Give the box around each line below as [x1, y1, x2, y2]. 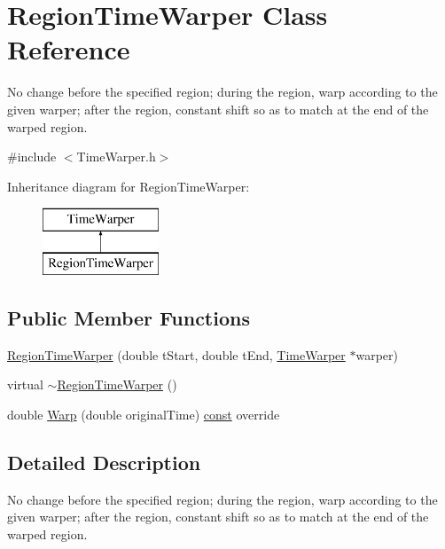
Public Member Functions [7, 303, 250, 331]
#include [7, 147, 57, 166]
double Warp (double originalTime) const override [7, 404, 280, 423]
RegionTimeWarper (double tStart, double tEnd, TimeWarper [7, 345, 346, 364]
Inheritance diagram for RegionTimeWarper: [7, 176, 250, 195]
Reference [7, 31, 130, 67]
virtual [7, 375, 43, 394]
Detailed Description [7, 448, 201, 475]
